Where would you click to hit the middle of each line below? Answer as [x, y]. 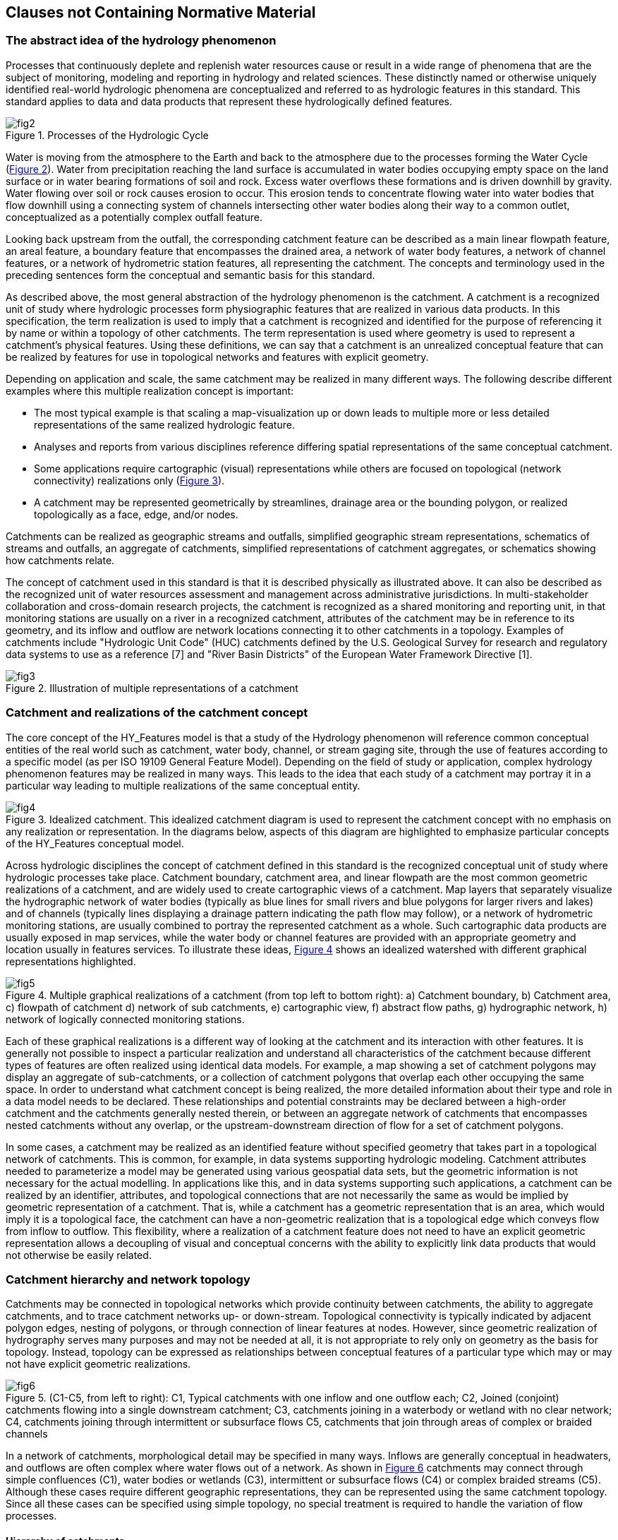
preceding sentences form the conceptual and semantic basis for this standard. [190, 275]
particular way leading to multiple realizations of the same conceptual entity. [183, 785]
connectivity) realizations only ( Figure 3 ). [129, 480]
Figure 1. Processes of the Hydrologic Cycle [107, 135]
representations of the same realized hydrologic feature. [164, 424]
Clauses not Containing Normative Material [161, 12]
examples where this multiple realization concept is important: [150, 390]
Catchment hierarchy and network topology [128, 1279]
